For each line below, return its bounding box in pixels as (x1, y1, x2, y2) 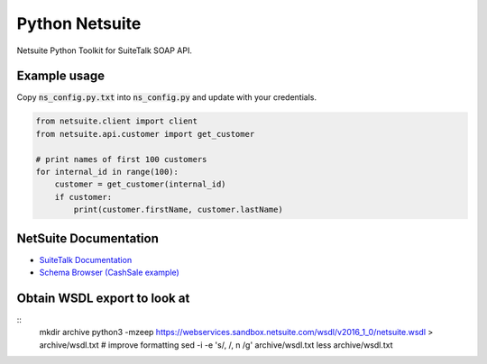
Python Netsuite (16, 14, 142, 33)
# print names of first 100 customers (35, 154, 207, 164)
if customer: (54, 192, 113, 202)
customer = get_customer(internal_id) (54, 179, 226, 189)
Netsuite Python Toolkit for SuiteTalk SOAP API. (16, 45, 193, 56)
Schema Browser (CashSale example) (39, 267, 179, 278)
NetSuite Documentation (16, 231, 160, 246)
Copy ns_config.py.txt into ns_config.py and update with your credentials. (16, 92, 317, 103)
